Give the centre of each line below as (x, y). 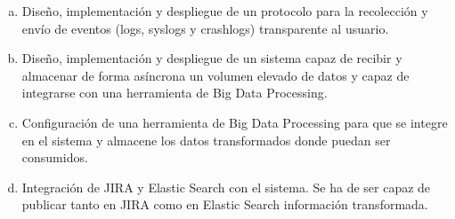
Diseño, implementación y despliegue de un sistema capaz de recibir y (212, 58)
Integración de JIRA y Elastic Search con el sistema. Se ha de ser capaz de (226, 187)
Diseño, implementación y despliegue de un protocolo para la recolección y (225, 11)
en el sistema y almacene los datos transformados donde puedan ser (206, 140)
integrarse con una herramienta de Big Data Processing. (175, 93)
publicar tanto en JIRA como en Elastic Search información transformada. (225, 204)
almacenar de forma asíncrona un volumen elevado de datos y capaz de (215, 75)
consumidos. (55, 157)
